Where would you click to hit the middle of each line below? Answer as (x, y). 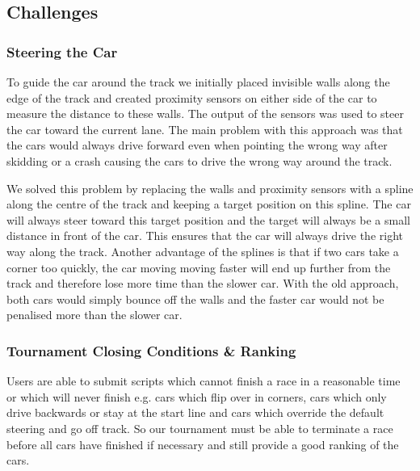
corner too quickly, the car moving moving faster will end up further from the (199, 267)
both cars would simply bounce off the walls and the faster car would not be (195, 299)
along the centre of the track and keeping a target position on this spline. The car (209, 204)
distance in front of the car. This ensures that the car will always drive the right (205, 235)
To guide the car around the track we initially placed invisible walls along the (198, 82)
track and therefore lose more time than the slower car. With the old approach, (203, 283)
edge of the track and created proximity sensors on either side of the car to (192, 97)
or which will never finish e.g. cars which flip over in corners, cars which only (197, 396)
